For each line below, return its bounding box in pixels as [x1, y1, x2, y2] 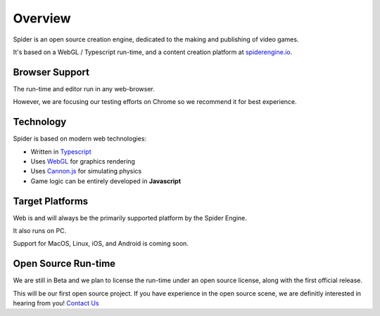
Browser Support [13, 66, 90, 78]
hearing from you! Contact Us [13, 299, 99, 308]
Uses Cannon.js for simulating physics [30, 167, 142, 176]
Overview [13, 11, 71, 26]
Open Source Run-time [13, 258, 116, 270]
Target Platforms [13, 195, 89, 207]
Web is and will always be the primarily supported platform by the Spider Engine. [13, 213, 248, 222]
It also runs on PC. [13, 227, 67, 235]
